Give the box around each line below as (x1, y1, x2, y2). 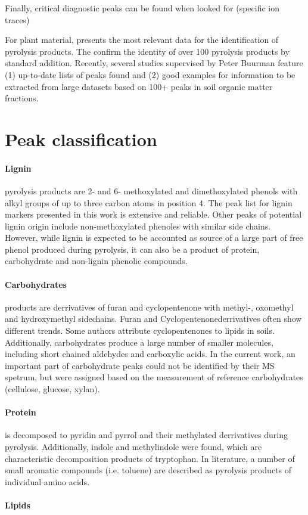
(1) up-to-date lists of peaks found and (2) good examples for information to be (5, 68, 295, 80)
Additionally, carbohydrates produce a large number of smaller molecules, (5, 336, 273, 348)
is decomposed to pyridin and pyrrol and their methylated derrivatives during (5, 429, 288, 441)
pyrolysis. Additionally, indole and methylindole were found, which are (5, 440, 262, 453)
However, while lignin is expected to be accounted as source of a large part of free (5, 231, 303, 244)
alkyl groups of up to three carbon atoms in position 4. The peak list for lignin (5, 196, 293, 209)
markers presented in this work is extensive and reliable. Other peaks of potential (5, 208, 302, 221)
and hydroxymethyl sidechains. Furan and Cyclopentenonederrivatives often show (5, 312, 302, 325)
